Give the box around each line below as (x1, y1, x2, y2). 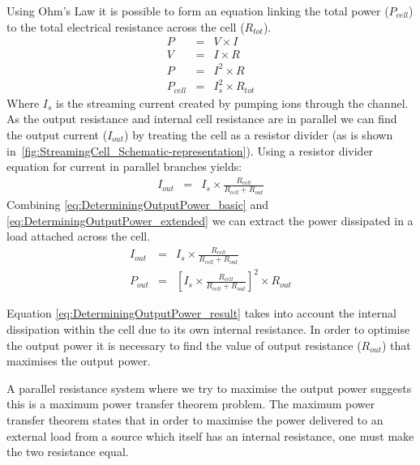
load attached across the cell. (6, 228, 151, 245)
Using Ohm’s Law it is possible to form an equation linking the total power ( (6, 2, 389, 19)
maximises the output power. (6, 352, 151, 369)
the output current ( (6, 126, 108, 143)
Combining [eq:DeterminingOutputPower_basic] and (6, 195, 268, 212)
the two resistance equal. (6, 443, 129, 460)
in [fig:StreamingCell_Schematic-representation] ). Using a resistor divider (6, 142, 374, 159)
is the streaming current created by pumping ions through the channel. (55, 94, 409, 111)
